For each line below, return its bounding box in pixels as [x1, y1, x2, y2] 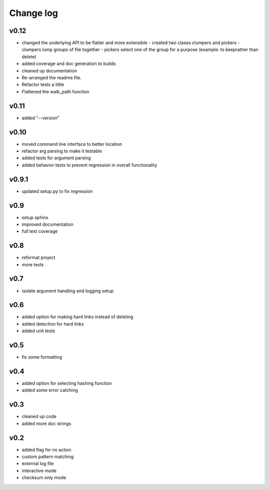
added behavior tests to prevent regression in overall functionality [21, 162, 157, 168]
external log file [21, 461, 54, 467]
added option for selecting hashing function [21, 380, 112, 387]
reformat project [21, 255, 55, 261]
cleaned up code [21, 414, 57, 420]
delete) [21, 53, 36, 59]
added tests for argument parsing [21, 155, 91, 161]
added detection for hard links [21, 321, 84, 327]
